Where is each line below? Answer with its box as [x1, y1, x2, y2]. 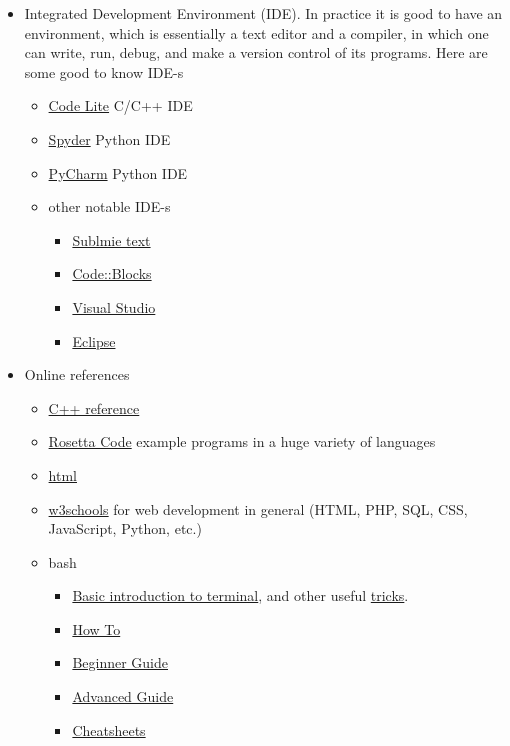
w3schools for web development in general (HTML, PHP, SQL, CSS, [48, 498, 468, 519]
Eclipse [72, 330, 116, 351]
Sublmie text [72, 229, 151, 250]
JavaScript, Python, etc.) [48, 518, 202, 539]
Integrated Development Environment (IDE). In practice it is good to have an [24, 3, 503, 23]
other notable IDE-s [48, 196, 171, 217]
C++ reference [48, 397, 140, 418]
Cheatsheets [72, 719, 146, 740]
